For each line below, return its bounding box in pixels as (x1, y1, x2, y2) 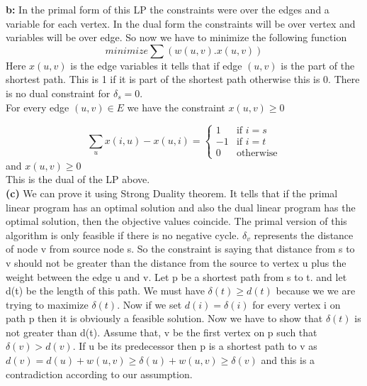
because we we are (276, 283, 356, 298)
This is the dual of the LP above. (6, 172, 150, 187)
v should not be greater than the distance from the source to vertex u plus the (6, 255, 346, 270)
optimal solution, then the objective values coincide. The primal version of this (6, 214, 347, 228)
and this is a (261, 353, 315, 368)
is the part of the (281, 57, 355, 72)
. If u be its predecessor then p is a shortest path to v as (72, 338, 317, 353)
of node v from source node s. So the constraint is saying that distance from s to (6, 241, 355, 256)
